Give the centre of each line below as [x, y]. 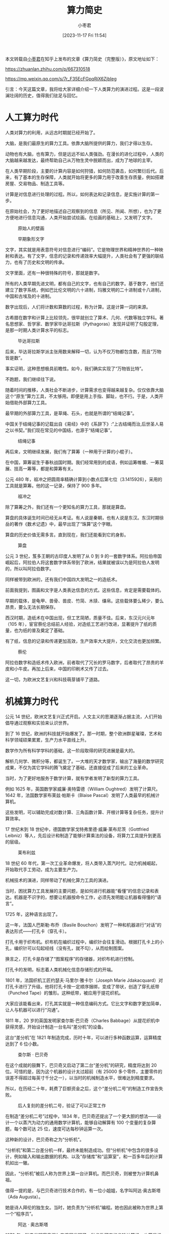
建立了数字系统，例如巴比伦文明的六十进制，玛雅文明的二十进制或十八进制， [84, 289]
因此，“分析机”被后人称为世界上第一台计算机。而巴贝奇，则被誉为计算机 [80, 1173]
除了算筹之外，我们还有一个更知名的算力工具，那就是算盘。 [67, 507]
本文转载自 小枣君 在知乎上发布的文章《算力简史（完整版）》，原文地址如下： [82, 59]
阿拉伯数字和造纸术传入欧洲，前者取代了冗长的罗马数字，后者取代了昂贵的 [82, 662]
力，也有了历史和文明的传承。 [36, 262]
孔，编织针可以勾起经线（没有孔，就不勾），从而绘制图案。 [66, 948]
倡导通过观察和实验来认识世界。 [38, 722]
